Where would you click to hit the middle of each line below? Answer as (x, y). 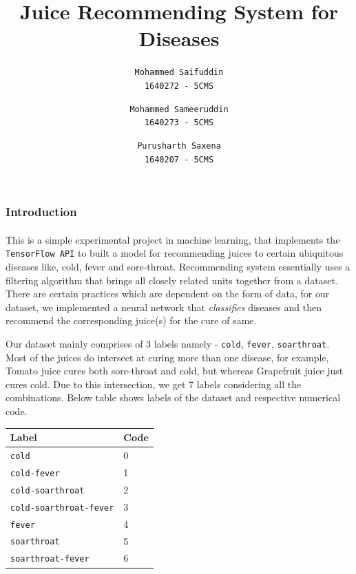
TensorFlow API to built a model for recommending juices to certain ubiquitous (175, 253)
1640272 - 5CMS (179, 86)
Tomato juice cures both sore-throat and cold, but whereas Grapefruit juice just (175, 371)
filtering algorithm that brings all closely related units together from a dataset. (172, 280)
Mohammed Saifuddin (179, 73)
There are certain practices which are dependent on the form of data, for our (168, 294)
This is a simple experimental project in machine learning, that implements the (173, 239)
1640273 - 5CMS (179, 123)
